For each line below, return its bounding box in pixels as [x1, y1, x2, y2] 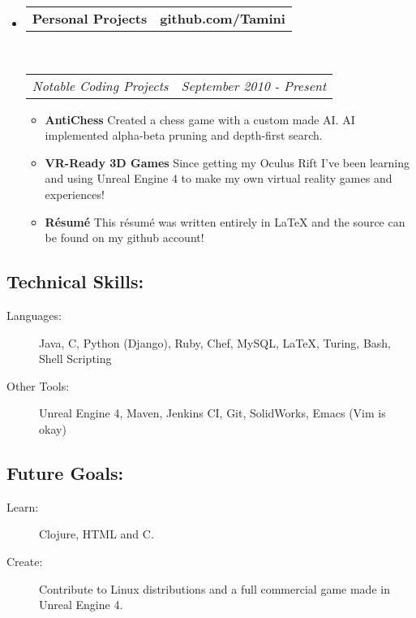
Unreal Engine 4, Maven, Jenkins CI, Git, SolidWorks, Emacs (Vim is [39, 404, 386, 421]
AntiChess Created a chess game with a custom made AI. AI [45, 110, 355, 127]
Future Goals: [6, 460, 124, 485]
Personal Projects [32, 9, 148, 28]
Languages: [6, 306, 62, 323]
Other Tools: [6, 377, 70, 394]
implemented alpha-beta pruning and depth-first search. [45, 127, 323, 144]
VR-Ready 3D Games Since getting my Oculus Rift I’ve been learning [45, 153, 410, 171]
